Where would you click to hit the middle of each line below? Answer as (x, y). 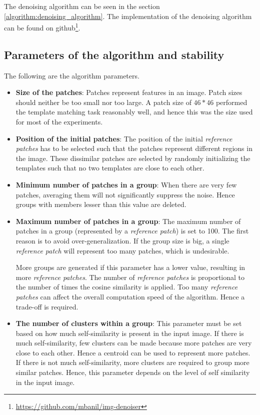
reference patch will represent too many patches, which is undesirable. (122, 250)
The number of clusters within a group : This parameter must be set (129, 323)
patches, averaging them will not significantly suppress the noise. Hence (125, 194)
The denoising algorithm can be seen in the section (82, 6)
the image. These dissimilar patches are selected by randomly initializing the (133, 158)
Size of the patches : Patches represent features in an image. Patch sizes (129, 92)
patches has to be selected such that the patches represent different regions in (134, 148)
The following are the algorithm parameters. (72, 75)
